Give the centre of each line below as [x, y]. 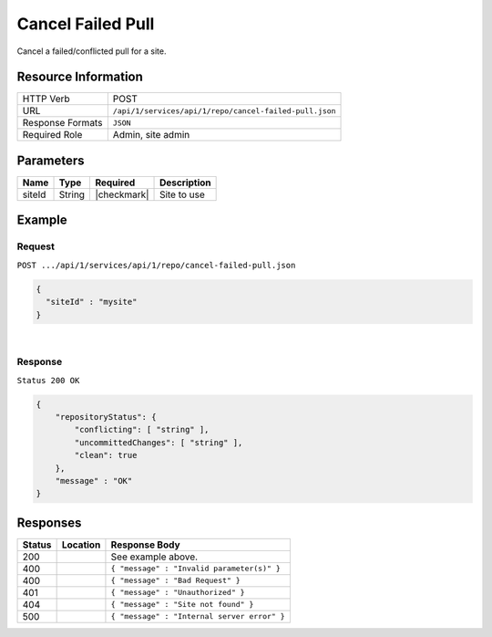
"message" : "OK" [94, 480]
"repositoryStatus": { [106, 417]
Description [185, 183]
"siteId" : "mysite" [92, 302]
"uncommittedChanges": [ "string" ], [159, 442]
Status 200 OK [48, 380]
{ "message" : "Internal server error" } [198, 616]
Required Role [52, 135]
